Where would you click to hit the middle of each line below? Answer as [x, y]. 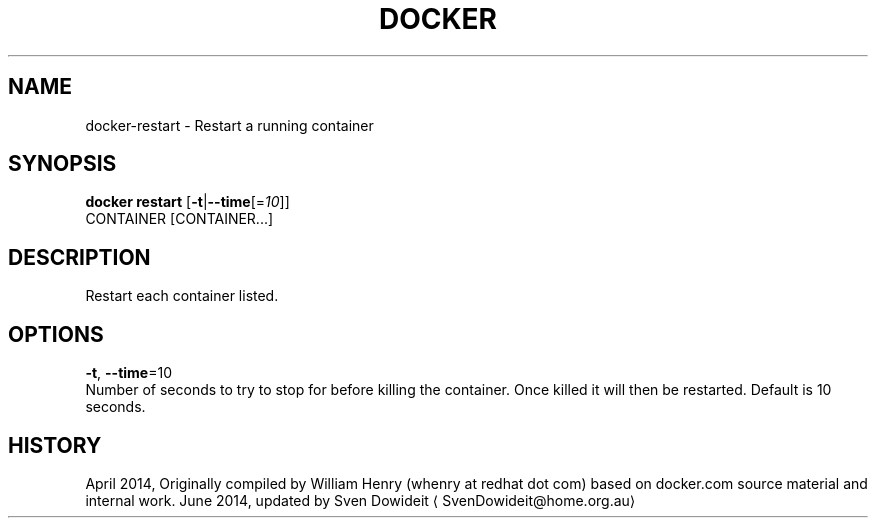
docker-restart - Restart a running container [229, 125]
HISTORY [55, 445]
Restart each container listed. [182, 296]
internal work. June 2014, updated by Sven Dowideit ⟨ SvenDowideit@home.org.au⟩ [360, 500]
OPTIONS [56, 334]
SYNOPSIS [62, 164]
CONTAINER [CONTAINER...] [179, 219]
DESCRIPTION [79, 257]
